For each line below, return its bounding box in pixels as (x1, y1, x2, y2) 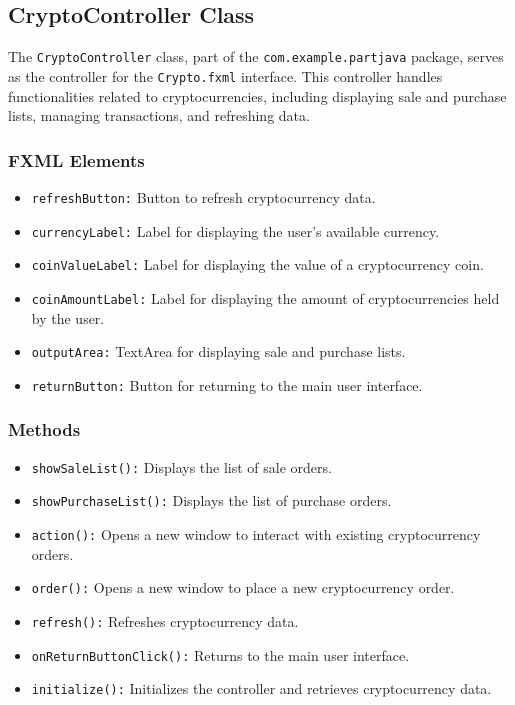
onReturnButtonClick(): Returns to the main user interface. (31, 644, 410, 665)
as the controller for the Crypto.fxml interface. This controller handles (8, 65, 443, 86)
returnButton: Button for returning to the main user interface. (31, 374, 423, 395)
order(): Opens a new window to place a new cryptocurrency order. (31, 577, 455, 598)
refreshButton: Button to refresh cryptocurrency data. (31, 186, 376, 207)
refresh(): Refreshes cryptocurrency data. (31, 610, 299, 631)
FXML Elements (8, 147, 145, 172)
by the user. (31, 307, 105, 328)
